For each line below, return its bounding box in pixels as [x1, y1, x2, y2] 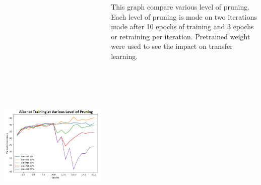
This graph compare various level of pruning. [111, 2, 250, 12]
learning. [111, 50, 138, 61]
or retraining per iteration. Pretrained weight [111, 31, 250, 41]
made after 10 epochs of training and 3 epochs [111, 21, 254, 32]
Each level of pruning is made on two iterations [111, 11, 257, 22]
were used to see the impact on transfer [111, 41, 233, 51]
